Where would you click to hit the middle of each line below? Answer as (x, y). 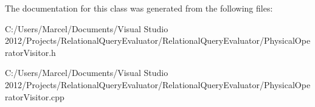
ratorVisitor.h (30, 52)
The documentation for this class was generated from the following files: (139, 8)
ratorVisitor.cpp (35, 96)
